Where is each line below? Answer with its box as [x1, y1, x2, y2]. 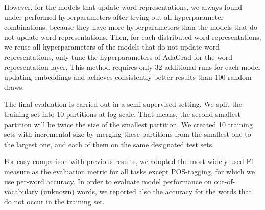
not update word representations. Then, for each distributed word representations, [4, 31, 261, 42]
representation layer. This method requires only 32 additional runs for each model [4, 61, 260, 72]
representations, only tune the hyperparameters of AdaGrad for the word [4, 51, 233, 62]
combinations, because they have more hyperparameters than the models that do [4, 21, 257, 32]
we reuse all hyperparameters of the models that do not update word [4, 41, 220, 52]
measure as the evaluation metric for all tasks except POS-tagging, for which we [4, 166, 255, 176]
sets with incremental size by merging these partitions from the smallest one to [4, 129, 251, 139]
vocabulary [4, 186, 38, 197]
